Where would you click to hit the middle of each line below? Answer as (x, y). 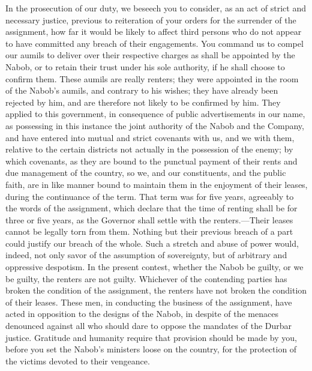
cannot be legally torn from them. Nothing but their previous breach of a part (149, 231)
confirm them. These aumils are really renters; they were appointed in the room (152, 78)
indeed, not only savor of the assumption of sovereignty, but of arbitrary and (146, 255)
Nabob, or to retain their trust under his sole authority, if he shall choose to (145, 66)
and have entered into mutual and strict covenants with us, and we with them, (150, 137)
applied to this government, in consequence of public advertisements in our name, (155, 114)
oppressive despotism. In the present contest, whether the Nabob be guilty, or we (154, 267)
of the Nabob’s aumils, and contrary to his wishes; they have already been (142, 90)
